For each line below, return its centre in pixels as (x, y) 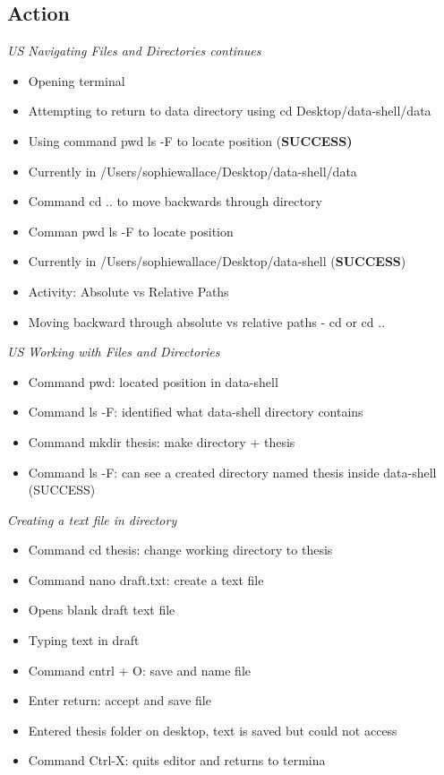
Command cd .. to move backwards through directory (175, 201)
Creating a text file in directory (92, 519)
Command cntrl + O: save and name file (140, 670)
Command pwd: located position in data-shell (153, 381)
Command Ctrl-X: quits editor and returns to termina (177, 760)
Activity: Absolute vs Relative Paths (128, 291)
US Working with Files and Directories (114, 352)
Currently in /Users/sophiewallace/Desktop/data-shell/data (192, 171)
